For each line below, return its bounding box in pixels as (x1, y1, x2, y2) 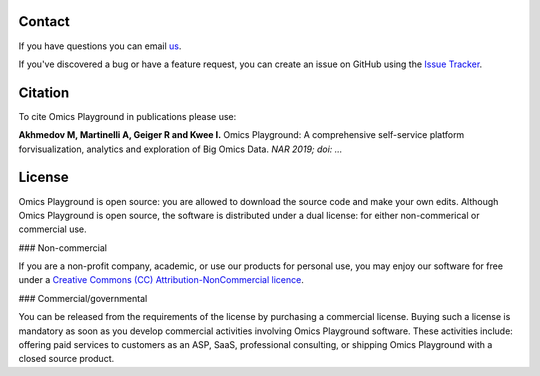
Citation (18, 84, 70, 101)
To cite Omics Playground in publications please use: (18, 110, 237, 122)
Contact (18, 13, 70, 30)
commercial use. (18, 223, 87, 235)
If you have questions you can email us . (18, 40, 182, 52)
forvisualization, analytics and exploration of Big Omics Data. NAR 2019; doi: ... (18, 143, 343, 155)
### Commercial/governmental (18, 292, 148, 304)
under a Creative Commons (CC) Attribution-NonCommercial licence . (18, 274, 304, 286)
